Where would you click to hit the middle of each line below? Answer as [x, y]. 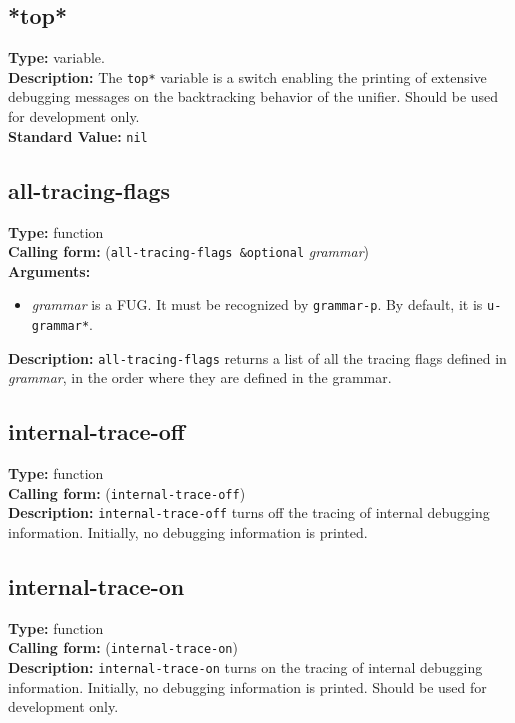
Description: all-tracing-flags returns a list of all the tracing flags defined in [257, 357]
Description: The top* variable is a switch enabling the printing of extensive [247, 76]
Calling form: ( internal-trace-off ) [127, 492]
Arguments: [49, 270]
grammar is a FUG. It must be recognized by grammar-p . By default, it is [257, 304]
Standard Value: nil [78, 135]
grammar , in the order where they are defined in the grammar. [200, 377]
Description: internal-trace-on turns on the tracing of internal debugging [245, 667]
